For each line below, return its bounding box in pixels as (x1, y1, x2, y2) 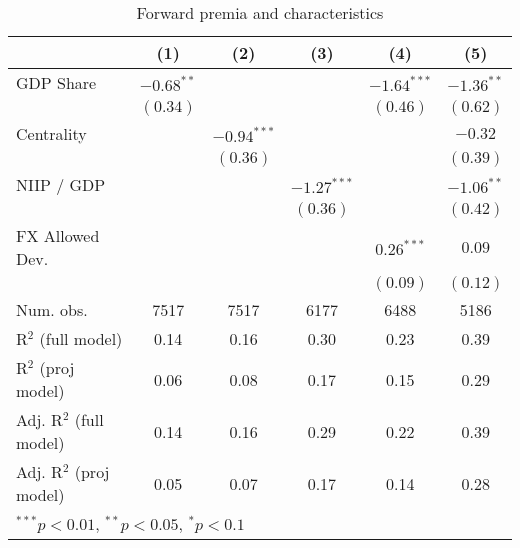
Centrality (16, 122, 87, 145)
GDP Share (16, 71, 97, 94)
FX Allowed (16, 224, 100, 247)
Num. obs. (16, 298, 88, 321)
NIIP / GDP (16, 173, 106, 196)
